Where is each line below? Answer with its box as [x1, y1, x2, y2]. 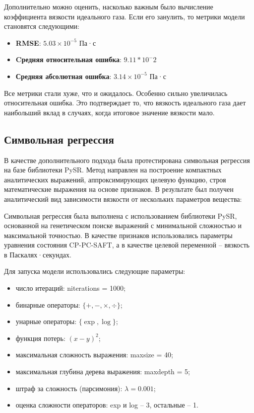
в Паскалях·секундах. [4, 249, 71, 259]
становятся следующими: [4, 21, 80, 31]
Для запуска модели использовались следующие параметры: [4, 266, 186, 276]
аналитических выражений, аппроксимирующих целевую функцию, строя [4, 174, 226, 184]
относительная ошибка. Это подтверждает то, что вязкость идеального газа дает [4, 97, 246, 108]
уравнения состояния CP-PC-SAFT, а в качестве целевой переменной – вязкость [4, 240, 250, 250]
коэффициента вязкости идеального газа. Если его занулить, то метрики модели [4, 11, 245, 21]
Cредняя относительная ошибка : [15, 54, 122, 65]
